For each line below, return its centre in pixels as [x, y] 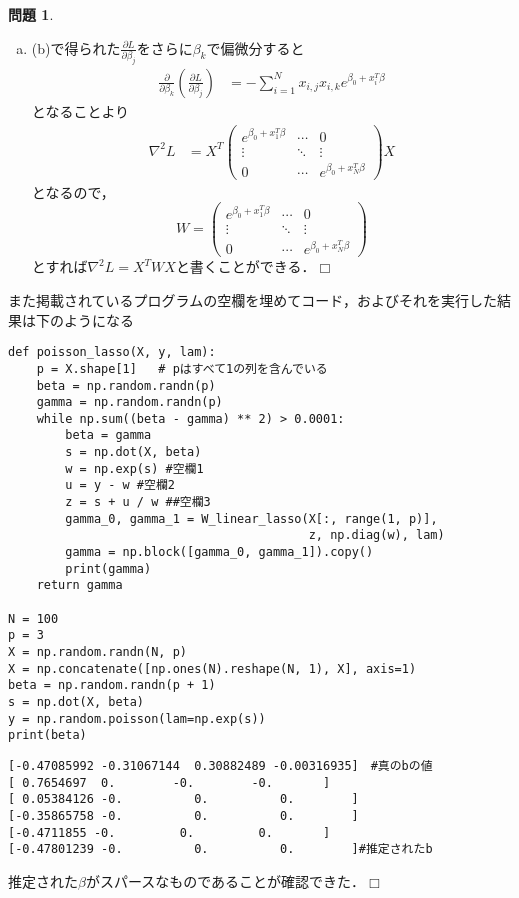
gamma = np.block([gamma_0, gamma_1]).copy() [219, 552]
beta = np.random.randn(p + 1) [112, 685]
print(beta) [47, 735]
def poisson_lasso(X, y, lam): [112, 352]
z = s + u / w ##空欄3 [138, 502]
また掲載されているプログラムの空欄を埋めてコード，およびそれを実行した [252, 300]
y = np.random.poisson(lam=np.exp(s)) [137, 718]
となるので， [73, 191]
